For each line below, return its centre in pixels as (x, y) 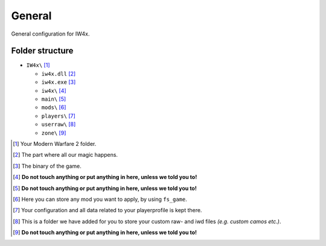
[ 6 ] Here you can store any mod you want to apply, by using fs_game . (100, 199)
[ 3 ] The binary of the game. (47, 166)
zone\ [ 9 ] (54, 133)
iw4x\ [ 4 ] (54, 90)
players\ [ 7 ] (58, 116)
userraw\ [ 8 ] (59, 124)
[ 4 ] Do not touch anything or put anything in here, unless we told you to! (105, 177)
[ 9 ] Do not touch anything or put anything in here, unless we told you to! (105, 233)
